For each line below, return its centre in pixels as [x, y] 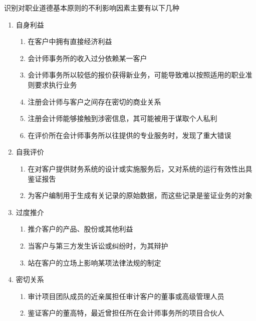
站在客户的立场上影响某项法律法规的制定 [94, 262]
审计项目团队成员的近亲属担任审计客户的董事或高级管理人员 [126, 296]
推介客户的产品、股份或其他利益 [80, 229]
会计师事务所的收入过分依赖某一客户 [87, 58]
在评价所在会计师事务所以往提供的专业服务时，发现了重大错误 [130, 135]
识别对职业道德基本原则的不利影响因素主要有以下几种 [92, 7]
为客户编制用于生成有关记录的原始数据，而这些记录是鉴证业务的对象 [140, 195]
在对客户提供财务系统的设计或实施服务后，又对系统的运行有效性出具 [140, 168]
